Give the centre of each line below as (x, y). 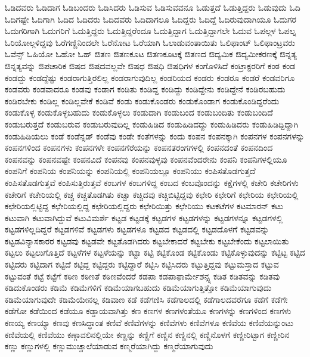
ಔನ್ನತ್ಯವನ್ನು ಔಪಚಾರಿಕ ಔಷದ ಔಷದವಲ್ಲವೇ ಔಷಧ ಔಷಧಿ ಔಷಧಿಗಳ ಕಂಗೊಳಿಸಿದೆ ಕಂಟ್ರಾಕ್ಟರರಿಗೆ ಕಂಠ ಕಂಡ (150, 65)
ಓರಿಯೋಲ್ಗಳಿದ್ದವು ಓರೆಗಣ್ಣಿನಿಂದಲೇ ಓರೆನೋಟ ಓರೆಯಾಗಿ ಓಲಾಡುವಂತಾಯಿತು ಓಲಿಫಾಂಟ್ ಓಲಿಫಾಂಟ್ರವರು (150, 42)
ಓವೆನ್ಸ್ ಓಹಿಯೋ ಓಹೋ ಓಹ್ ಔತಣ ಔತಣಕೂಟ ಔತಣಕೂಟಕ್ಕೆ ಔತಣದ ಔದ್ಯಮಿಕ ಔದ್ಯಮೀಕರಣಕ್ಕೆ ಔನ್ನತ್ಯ (151, 54)
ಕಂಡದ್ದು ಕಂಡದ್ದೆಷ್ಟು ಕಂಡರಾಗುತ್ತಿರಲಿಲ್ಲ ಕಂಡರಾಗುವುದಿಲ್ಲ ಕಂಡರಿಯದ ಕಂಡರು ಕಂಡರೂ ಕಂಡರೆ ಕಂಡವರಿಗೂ (150, 77)
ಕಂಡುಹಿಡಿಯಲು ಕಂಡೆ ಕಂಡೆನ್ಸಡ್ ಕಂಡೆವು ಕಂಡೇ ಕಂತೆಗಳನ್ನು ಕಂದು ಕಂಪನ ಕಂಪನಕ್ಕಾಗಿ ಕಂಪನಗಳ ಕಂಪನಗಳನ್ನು (155, 136)
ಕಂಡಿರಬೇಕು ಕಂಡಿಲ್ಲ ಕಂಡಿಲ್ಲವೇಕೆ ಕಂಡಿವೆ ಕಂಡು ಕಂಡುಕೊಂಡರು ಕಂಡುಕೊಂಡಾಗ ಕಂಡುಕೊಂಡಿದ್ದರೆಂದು (142, 100)
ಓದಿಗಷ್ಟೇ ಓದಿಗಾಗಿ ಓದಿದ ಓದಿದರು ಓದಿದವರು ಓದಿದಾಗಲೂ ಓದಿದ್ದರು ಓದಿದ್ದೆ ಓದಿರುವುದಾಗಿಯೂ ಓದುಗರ (151, 19)
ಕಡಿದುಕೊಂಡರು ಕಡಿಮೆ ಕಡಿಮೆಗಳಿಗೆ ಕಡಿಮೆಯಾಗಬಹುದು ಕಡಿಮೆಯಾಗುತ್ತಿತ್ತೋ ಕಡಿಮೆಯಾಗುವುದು (138, 288)
